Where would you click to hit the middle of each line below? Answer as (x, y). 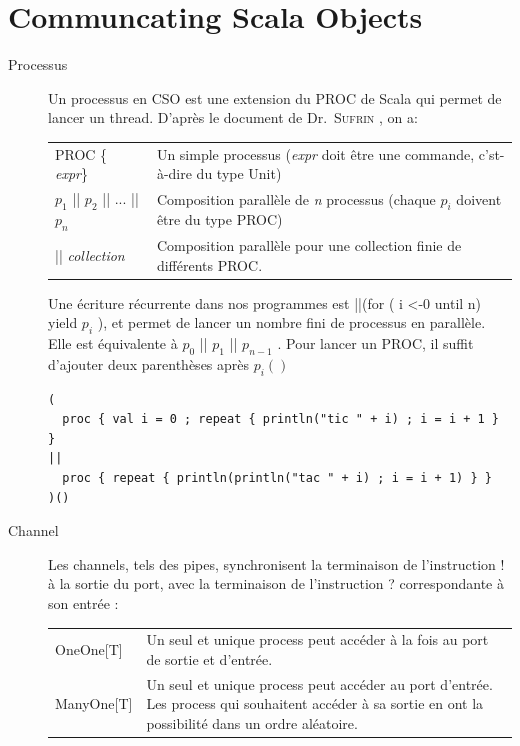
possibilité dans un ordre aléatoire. (252, 722)
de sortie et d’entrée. (209, 658)
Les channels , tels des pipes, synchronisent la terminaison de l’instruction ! (276, 563)
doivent (479, 198)
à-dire (174, 173)
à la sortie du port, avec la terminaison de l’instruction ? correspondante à (276, 583)
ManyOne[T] (94, 703)
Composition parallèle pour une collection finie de (309, 244)
